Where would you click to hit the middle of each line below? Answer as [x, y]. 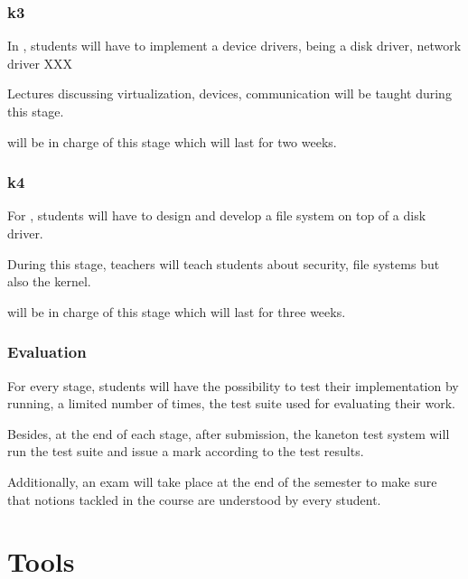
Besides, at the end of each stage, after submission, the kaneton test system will [229, 433]
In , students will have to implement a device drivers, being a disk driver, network [234, 46]
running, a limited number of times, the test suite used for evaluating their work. [231, 403]
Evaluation [47, 352]
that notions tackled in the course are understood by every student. [194, 499]
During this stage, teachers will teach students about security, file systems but [224, 263]
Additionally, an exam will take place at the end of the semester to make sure [222, 481]
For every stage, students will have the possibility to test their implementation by [233, 385]
